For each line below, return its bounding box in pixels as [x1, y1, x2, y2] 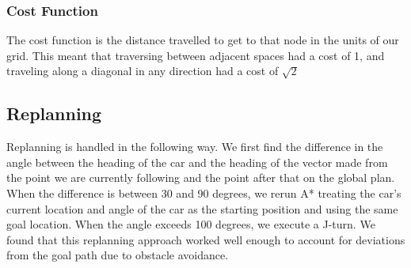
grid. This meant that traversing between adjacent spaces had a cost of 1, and [6, 47, 385, 63]
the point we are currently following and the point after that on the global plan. [6, 169, 395, 186]
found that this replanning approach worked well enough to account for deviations [6, 231, 405, 247]
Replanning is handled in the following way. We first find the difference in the [6, 138, 383, 155]
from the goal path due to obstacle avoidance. [6, 247, 229, 263]
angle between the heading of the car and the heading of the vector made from [6, 153, 388, 170]
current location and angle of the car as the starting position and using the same [6, 200, 398, 217]
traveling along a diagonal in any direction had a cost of [6, 62, 279, 79]
